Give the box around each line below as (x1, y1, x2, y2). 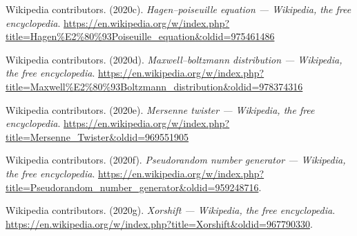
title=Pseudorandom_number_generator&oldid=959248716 (6, 179, 259, 194)
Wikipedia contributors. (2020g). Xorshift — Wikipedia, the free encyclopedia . (6, 203, 336, 217)
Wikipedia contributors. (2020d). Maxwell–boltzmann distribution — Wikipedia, (6, 52, 342, 66)
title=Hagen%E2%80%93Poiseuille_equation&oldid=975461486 (6, 29, 275, 43)
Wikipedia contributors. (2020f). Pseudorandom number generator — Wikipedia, (6, 153, 346, 167)
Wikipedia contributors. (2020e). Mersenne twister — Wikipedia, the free (6, 102, 315, 117)
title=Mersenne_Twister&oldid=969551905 (6, 129, 189, 144)
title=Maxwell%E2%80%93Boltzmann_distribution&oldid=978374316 (6, 79, 303, 93)
